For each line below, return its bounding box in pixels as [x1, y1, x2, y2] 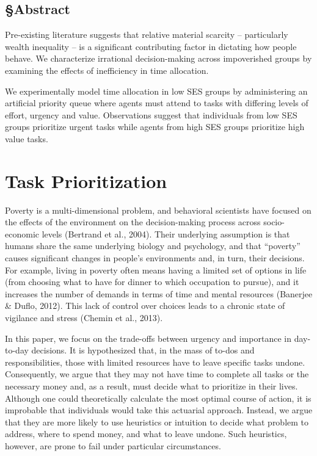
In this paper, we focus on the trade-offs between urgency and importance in [5, 331, 291, 344]
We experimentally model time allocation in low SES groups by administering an [5, 84, 308, 97]
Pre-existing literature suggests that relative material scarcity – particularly [5, 28, 288, 41]
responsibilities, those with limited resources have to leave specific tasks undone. [5, 355, 305, 368]
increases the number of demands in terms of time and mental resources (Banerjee [5, 287, 313, 300]
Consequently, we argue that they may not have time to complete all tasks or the [5, 367, 309, 380]
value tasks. [5, 132, 48, 145]
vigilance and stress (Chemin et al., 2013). [5, 311, 163, 324]
